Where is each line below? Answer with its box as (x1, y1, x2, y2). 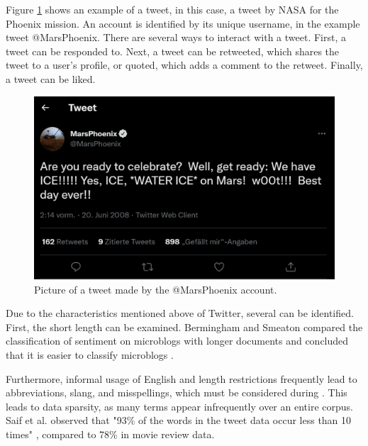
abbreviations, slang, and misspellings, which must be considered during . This (6, 385, 347, 400)
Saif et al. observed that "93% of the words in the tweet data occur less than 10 (6, 413, 352, 428)
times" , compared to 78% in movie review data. (6, 426, 215, 441)
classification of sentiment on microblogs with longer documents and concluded (6, 333, 349, 348)
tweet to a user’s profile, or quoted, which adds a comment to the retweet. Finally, (6, 57, 363, 72)
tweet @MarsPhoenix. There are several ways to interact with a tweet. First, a (6, 30, 346, 45)
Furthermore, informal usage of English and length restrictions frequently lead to (6, 371, 357, 386)
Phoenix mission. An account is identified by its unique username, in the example (6, 16, 360, 30)
